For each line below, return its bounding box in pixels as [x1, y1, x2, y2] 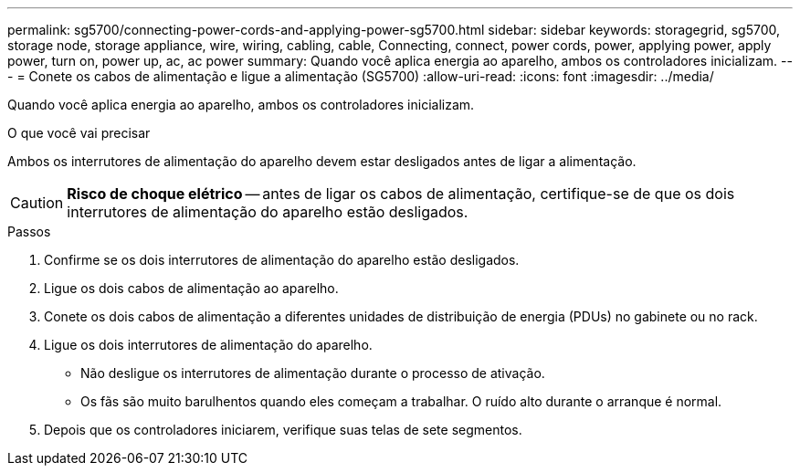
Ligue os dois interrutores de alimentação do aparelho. [44, 337, 373, 352]
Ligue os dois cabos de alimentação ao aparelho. [44, 280, 339, 296]
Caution [10, 194, 64, 212]
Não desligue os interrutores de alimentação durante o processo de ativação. [80, 365, 545, 381]
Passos [7, 224, 51, 239]
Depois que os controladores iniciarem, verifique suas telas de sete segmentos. [44, 422, 522, 437]
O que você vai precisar [7, 125, 151, 141]
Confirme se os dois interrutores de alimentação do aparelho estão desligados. [44, 252, 520, 268]
